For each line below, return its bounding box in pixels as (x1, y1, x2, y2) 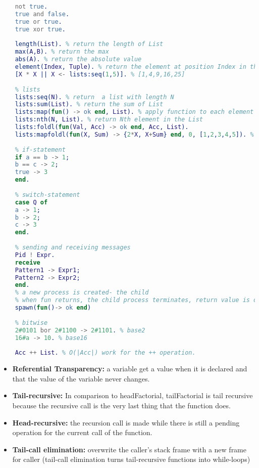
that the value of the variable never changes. (12, 373, 150, 384)
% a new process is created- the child (15, 289, 149, 296)
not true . (15, 3, 48, 10)
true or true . (15, 18, 62, 25)
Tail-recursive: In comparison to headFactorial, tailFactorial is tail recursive (12, 390, 253, 401)
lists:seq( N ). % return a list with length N (15, 93, 174, 101)
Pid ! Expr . (15, 251, 55, 259)
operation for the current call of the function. (12, 427, 152, 438)
